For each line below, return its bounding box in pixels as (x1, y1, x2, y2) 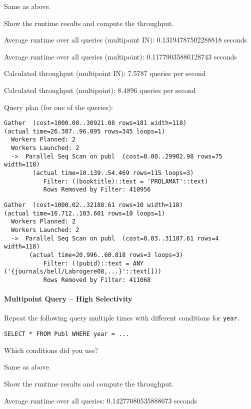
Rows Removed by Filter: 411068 (43, 276, 151, 283)
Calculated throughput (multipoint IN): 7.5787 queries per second (4, 68, 206, 78)
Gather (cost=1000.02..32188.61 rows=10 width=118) (4, 201, 183, 209)
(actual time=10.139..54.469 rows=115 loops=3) (32, 169, 194, 177)
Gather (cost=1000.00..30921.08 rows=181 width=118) (4, 119, 187, 127)
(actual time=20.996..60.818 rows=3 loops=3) (29, 251, 183, 258)
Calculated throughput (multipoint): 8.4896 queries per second (4, 84, 196, 95)
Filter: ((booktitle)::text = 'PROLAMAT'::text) (43, 177, 208, 185)
